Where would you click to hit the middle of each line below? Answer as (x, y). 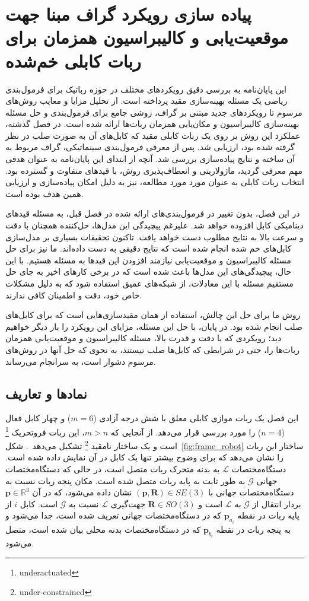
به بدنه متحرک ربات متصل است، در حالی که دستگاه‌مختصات (113, 469)
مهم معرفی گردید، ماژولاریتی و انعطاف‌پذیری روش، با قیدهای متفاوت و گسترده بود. (154, 170)
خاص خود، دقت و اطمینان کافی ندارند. (74, 295)
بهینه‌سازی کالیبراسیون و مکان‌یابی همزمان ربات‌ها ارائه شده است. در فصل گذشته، (152, 124)
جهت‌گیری (128, 503)
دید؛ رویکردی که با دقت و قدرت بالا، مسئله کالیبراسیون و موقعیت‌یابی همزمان (144, 338)
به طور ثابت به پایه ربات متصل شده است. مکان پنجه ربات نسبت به (125, 480)
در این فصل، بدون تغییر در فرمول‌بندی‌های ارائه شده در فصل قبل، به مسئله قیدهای (153, 213)
